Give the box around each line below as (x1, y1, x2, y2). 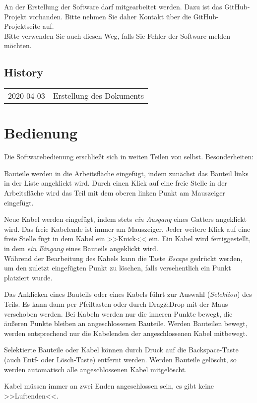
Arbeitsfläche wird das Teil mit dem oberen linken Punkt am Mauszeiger (4, 188, 225, 198)
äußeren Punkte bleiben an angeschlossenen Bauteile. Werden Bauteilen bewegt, (4, 318, 248, 329)
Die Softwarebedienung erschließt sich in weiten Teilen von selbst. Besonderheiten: (4, 151, 254, 162)
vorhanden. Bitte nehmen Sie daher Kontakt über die (29, 11, 192, 21)
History (4, 65, 44, 80)
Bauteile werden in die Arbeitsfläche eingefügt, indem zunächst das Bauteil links (4, 168, 249, 178)
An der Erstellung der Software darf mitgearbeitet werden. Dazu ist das (4, 1, 222, 11)
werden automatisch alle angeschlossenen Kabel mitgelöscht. (4, 364, 187, 374)
